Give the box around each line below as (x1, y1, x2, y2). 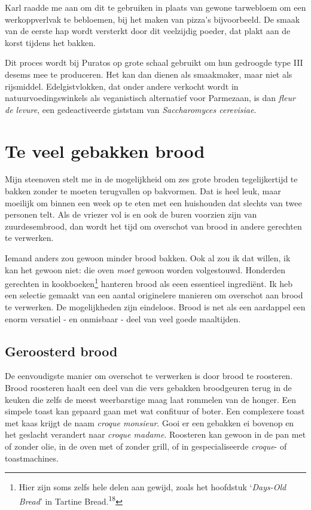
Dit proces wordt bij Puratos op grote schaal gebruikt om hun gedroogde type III (5, 56, 303, 69)
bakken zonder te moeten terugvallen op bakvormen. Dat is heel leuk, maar (5, 185, 281, 197)
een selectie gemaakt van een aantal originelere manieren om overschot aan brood (5, 289, 303, 301)
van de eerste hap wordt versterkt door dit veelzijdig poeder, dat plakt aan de (5, 25, 291, 37)
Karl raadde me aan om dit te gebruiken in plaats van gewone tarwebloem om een (5, 1, 306, 13)
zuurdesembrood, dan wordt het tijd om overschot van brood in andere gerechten (5, 219, 302, 232)
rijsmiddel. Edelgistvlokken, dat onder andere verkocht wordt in (5, 80, 239, 92)
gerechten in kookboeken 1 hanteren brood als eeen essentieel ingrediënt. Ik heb (5, 276, 293, 289)
